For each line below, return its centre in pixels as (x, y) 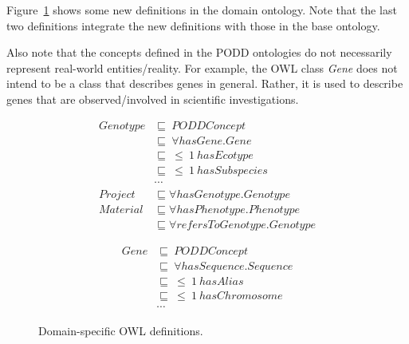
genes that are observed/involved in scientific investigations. (153, 99)
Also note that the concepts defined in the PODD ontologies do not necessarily (199, 52)
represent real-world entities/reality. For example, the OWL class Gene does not (202, 67)
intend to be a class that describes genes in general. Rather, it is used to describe (205, 83)
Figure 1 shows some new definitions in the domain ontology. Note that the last (202, 10)
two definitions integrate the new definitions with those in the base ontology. (193, 25)
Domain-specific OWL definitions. (121, 330)
